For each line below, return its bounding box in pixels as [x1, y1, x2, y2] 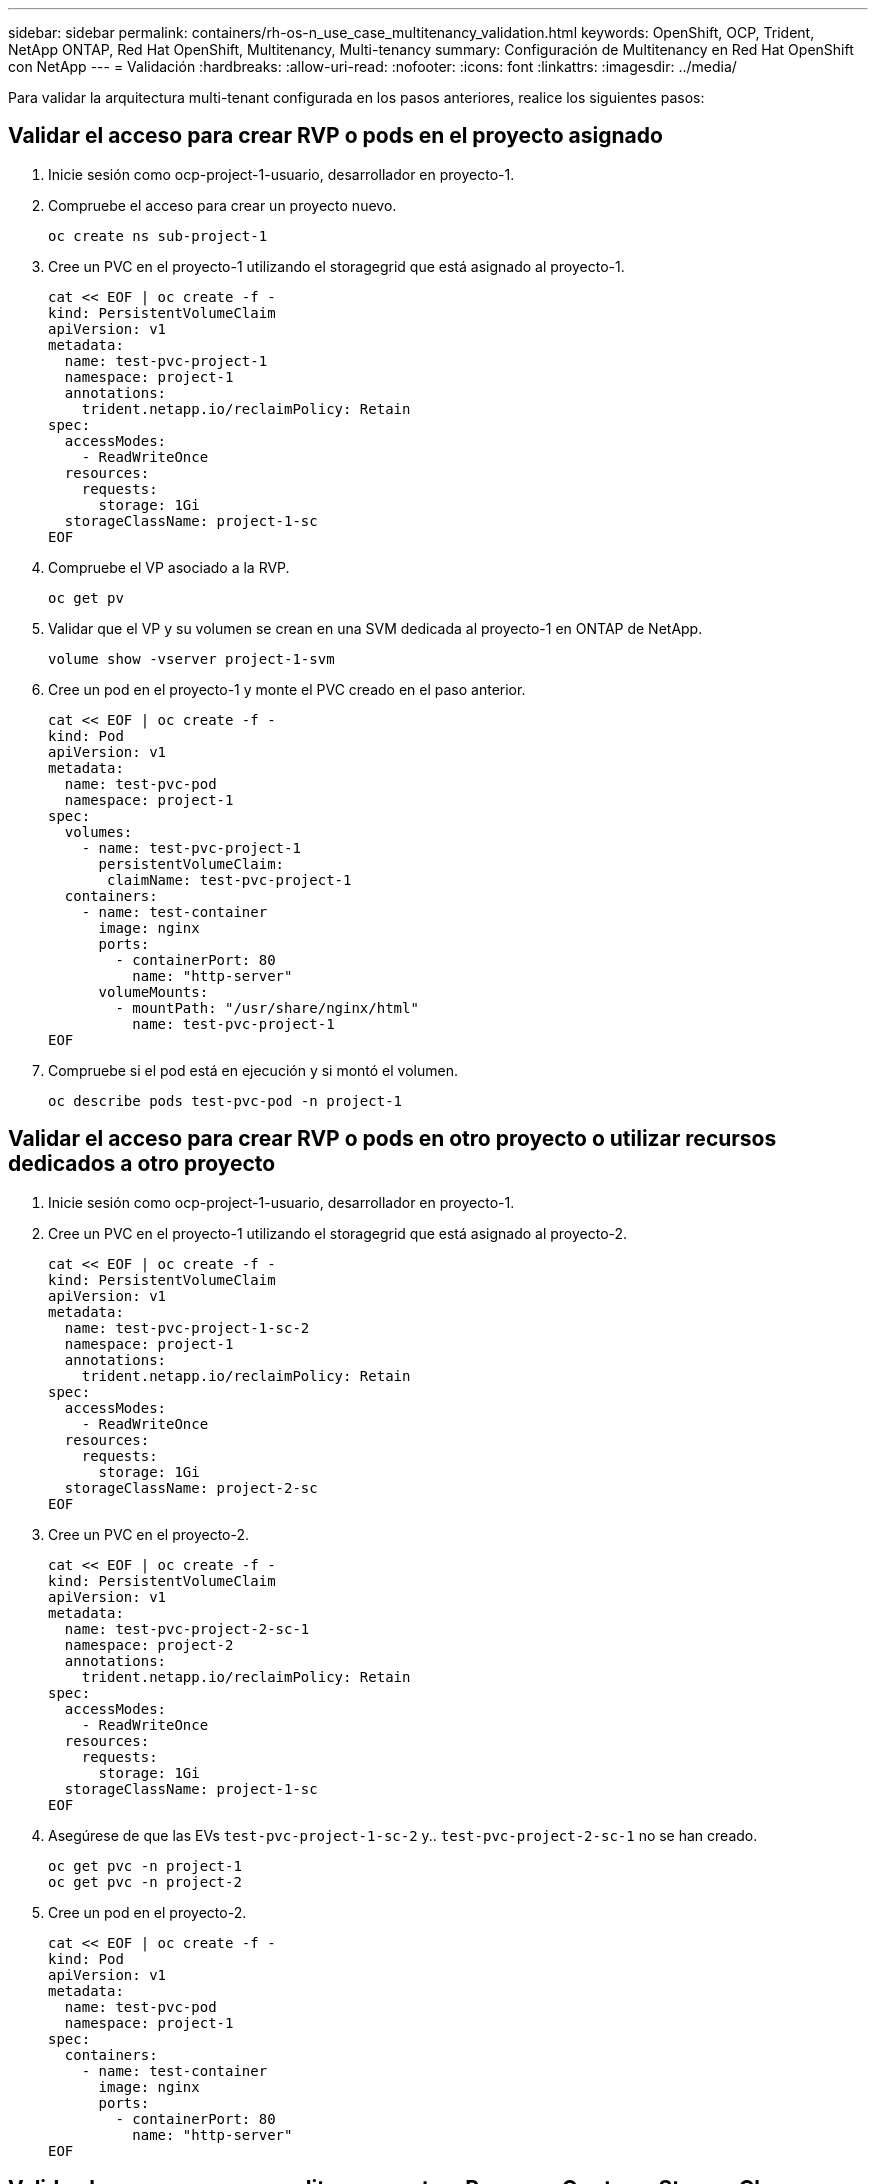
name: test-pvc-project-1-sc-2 [64, 1319, 310, 1336]
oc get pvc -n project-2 [48, 1873, 242, 1890]
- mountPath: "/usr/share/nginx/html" [115, 999, 419, 1016]
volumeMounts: [98, 983, 209, 1000]
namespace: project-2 [64, 1636, 234, 1653]
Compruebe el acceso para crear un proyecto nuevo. [48, 196, 397, 214]
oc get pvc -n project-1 [48, 1857, 242, 1874]
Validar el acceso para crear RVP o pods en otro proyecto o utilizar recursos [8, 1126, 777, 1152]
